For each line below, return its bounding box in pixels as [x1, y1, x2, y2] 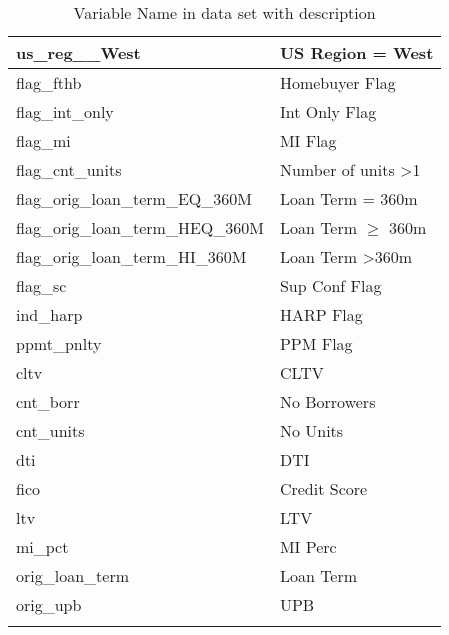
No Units [279, 419, 344, 442]
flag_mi [16, 129, 71, 152]
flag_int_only [16, 100, 114, 123]
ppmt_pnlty [16, 332, 102, 355]
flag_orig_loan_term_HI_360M [16, 245, 247, 268]
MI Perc [279, 535, 337, 558]
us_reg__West [16, 41, 141, 64]
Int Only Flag [279, 100, 377, 123]
